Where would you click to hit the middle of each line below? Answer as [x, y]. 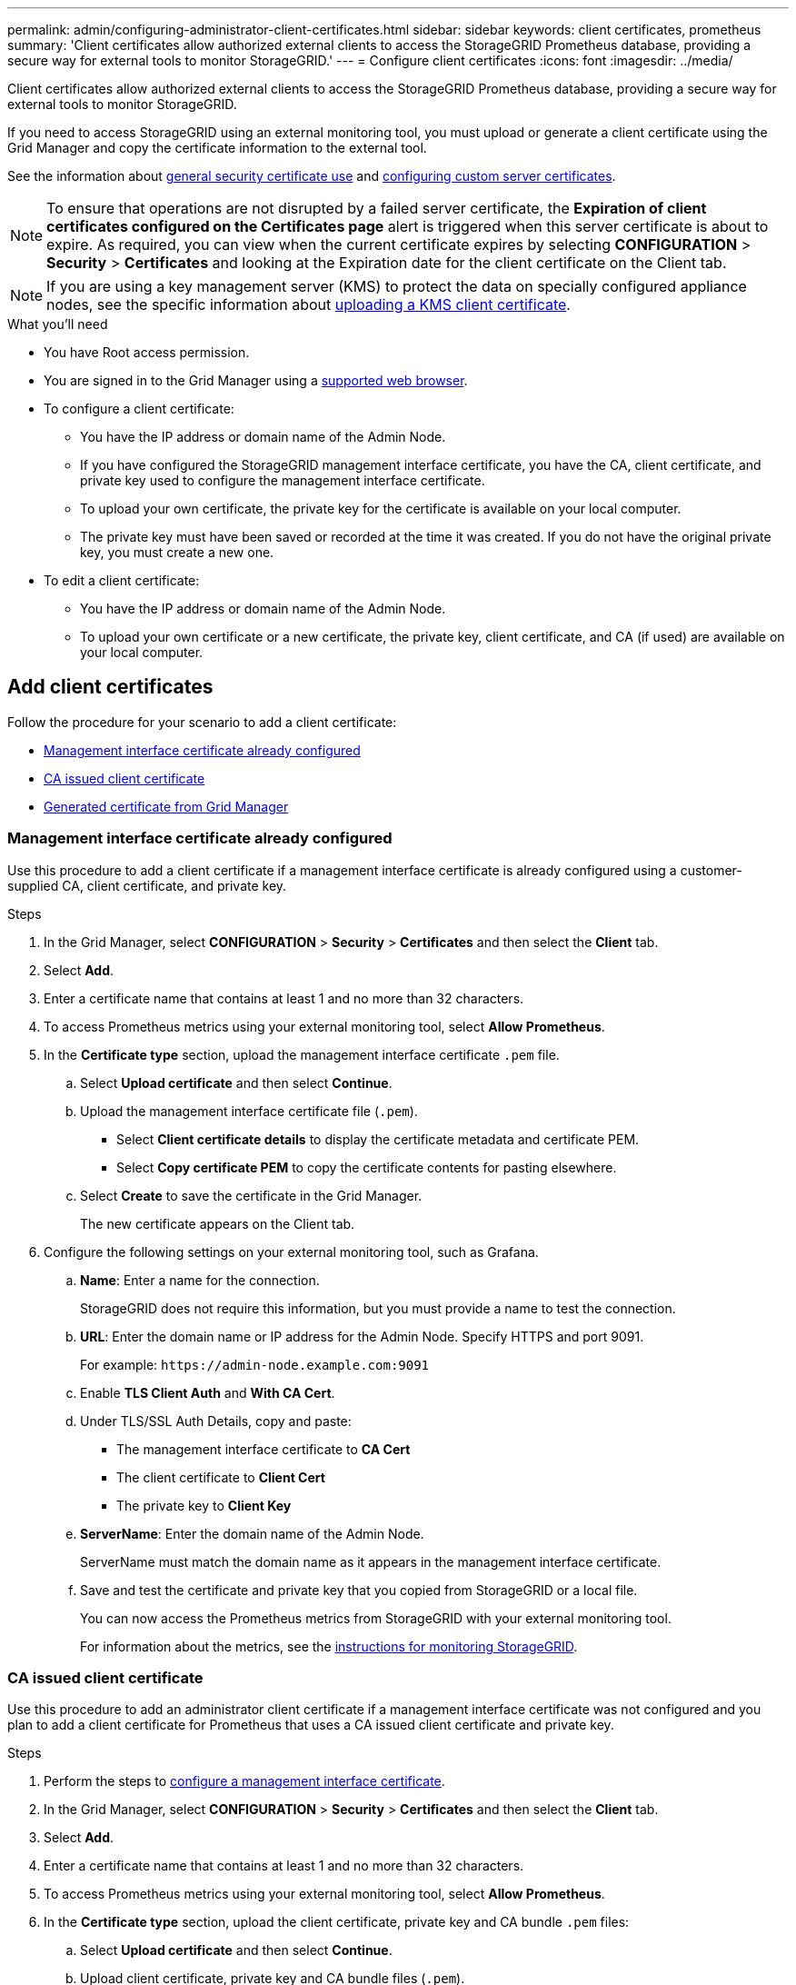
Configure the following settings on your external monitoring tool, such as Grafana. [291, 1252]
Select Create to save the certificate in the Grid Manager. [251, 1195]
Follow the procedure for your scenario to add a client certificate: [202, 722]
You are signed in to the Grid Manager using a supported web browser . [256, 380]
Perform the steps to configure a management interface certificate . [244, 1781]
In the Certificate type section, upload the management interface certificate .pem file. [302, 1054]
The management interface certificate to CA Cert [264, 1449]
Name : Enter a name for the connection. [200, 1280]
